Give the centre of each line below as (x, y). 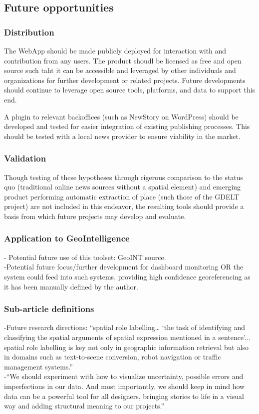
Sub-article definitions (49, 309)
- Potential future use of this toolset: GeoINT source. (85, 257)
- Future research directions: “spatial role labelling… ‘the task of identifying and (125, 327)
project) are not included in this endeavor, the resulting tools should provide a (124, 206)
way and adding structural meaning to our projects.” (84, 406)
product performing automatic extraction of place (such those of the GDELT (122, 196)
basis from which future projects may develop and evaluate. (95, 216)
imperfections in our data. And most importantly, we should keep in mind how (125, 386)
